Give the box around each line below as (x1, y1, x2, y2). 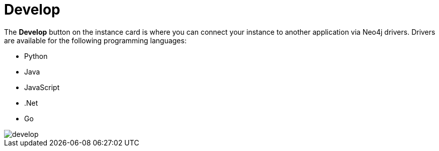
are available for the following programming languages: (4, 36, 187, 45)
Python (24, 51, 48, 60)
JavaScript (24, 83, 60, 92)
